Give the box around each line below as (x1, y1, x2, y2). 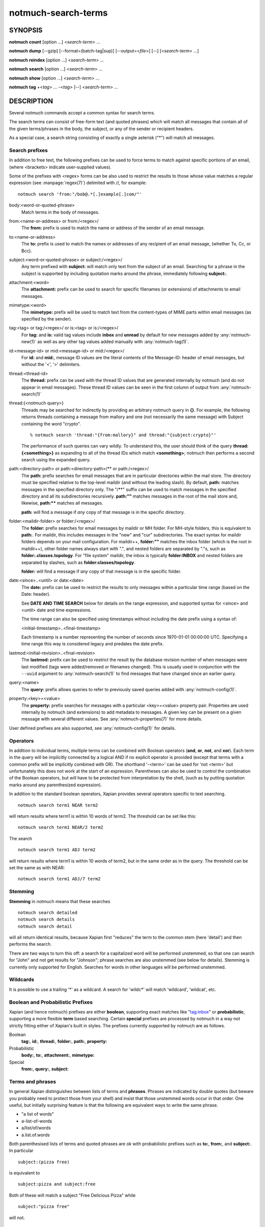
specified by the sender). (21, 316, 72, 322)
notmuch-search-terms (9, 7, 108, 18)
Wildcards (9, 976, 34, 983)
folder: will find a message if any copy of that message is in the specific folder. (21, 568, 182, 574)
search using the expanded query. (21, 457, 91, 463)
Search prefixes (9, 147, 48, 154)
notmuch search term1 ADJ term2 (18, 847, 96, 853)
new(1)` (21, 339, 37, 345)
